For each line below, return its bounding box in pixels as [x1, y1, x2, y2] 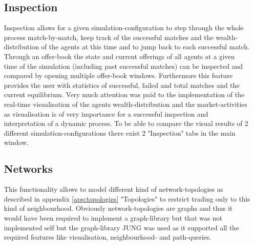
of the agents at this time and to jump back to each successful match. [41, 41, 250, 52]
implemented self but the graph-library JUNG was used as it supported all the [4, 222, 239, 232]
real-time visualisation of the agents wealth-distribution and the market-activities [4, 99, 247, 109]
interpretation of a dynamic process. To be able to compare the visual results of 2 [4, 118, 248, 128]
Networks [4, 161, 53, 176]
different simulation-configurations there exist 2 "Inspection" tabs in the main [4, 127, 235, 138]
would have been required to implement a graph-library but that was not [4, 212, 223, 223]
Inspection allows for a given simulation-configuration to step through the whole [4, 22, 244, 33]
